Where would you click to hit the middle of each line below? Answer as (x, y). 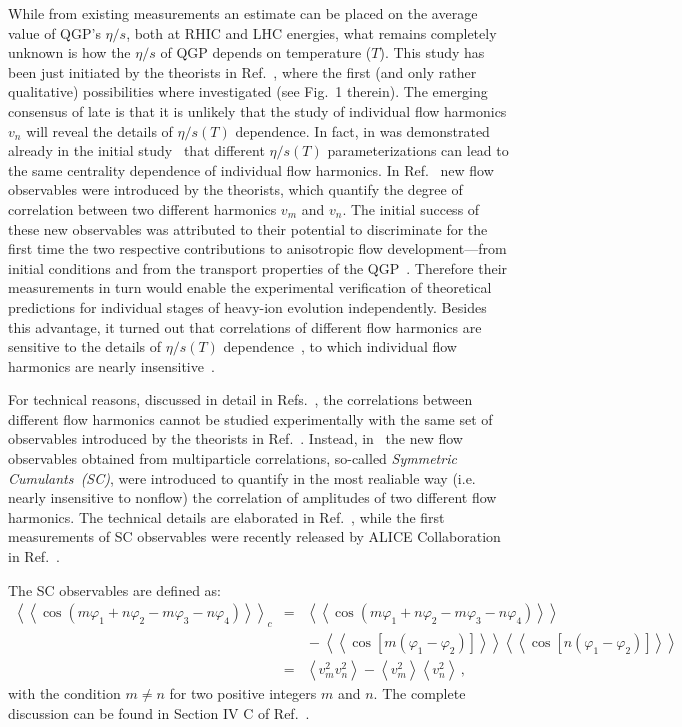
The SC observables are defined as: (115, 589)
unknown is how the (69, 52)
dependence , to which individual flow (340, 346)
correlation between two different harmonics (142, 208)
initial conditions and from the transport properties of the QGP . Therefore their (258, 267)
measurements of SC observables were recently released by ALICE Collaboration (254, 536)
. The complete (419, 693)
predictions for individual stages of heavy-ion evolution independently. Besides (247, 306)
